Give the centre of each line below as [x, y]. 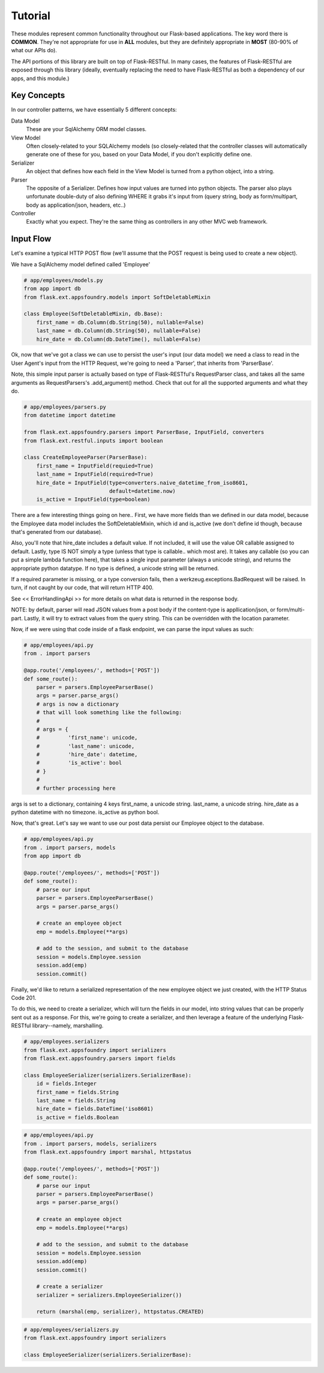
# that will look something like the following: [109, 713]
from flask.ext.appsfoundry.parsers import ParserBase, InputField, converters [144, 432]
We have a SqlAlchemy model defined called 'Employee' [81, 264]
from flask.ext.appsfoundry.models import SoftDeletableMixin [117, 297]
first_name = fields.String [78, 1092]
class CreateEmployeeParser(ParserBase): [85, 457]
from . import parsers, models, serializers [90, 1143]
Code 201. [24, 998]
